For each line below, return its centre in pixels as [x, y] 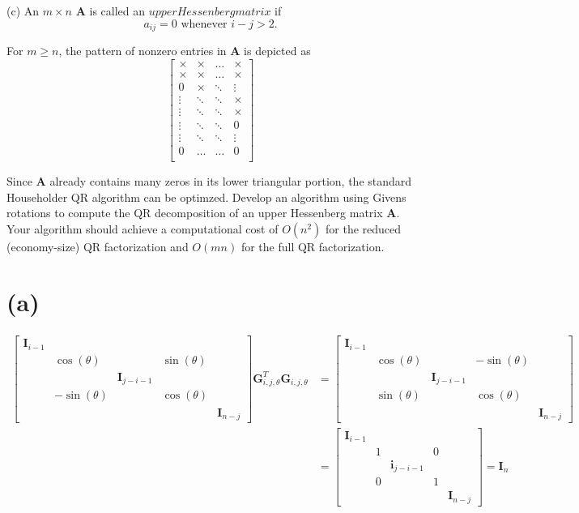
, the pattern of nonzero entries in [143, 51]
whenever [204, 24]
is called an [117, 11]
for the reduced [364, 228]
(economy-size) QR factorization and [98, 246]
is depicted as [277, 51]
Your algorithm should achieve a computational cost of [143, 228]
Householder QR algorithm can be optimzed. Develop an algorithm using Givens [206, 197]
